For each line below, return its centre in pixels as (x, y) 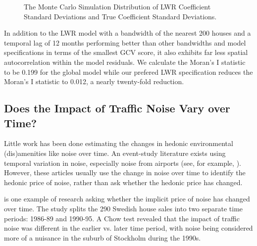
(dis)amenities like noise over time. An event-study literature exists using (115, 153)
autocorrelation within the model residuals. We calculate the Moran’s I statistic (125, 62)
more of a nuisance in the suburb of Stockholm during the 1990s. (103, 237)
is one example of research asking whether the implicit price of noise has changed (127, 199)
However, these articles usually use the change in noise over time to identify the (125, 172)
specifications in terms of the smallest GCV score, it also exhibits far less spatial (126, 52)
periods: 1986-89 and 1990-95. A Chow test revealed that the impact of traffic (122, 218)
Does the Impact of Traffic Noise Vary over (117, 108)
